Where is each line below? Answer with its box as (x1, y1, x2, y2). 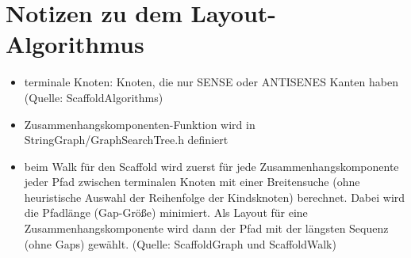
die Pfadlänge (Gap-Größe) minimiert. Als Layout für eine (24, 204, 308, 221)
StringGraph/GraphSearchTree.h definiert (24, 131, 229, 148)
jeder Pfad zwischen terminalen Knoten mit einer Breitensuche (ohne (24, 173, 360, 190)
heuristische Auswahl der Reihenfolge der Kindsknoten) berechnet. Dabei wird (24, 188, 405, 205)
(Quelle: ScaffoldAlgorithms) (24, 89, 163, 105)
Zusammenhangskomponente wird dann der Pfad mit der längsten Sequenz (24, 220, 389, 237)
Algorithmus (6, 28, 144, 60)
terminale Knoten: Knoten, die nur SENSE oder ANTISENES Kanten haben (24, 74, 398, 90)
